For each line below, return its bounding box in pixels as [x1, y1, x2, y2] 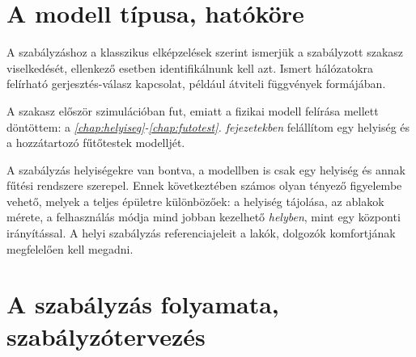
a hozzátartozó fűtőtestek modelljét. [6, 134, 185, 151]
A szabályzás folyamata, [6, 288, 279, 321]
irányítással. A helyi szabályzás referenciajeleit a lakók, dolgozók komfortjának [6, 225, 396, 241]
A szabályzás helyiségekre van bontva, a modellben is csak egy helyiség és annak [6, 161, 405, 178]
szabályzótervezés [6, 319, 206, 352]
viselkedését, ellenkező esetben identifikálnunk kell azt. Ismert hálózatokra [6, 59, 374, 76]
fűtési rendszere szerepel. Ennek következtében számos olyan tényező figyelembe [6, 177, 402, 194]
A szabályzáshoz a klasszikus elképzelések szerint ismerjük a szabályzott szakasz [6, 44, 404, 61]
